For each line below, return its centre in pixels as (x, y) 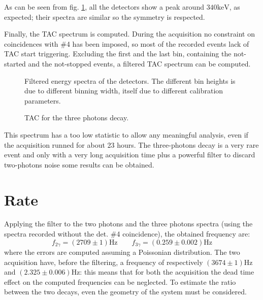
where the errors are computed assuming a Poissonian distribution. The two (122, 252)
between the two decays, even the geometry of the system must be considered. (125, 292)
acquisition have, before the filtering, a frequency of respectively (104, 262)
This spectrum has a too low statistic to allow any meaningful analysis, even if (126, 134)
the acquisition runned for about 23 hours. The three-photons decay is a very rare (131, 144)
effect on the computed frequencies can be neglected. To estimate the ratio (120, 281)
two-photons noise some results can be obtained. (79, 164)
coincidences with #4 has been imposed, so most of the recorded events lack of (127, 43)
